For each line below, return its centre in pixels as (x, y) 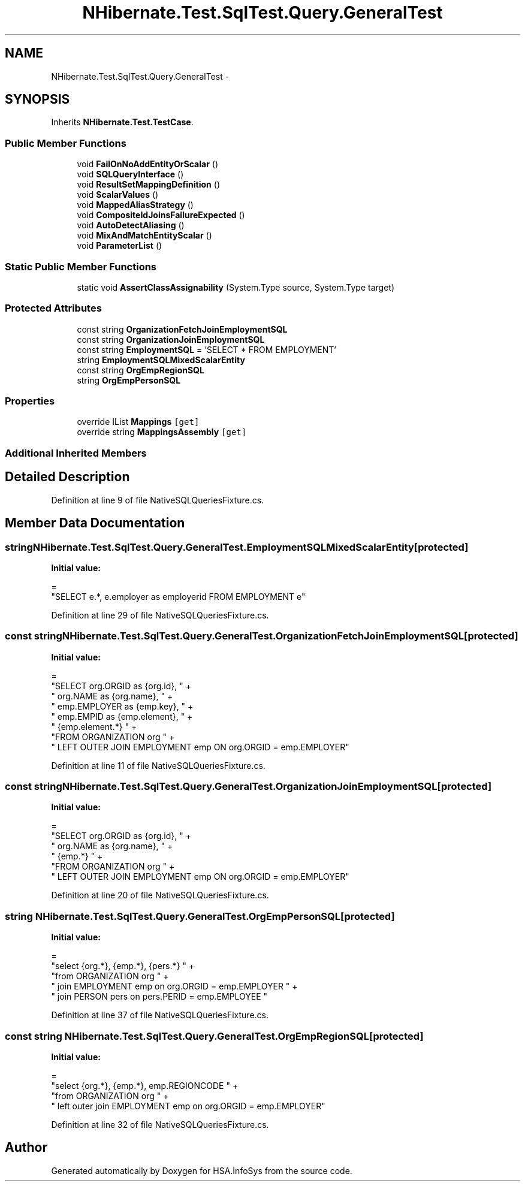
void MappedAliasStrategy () (135, 205)
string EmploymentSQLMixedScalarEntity (161, 360)
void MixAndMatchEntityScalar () (144, 236)
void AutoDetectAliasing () (131, 225)
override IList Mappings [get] (138, 422)
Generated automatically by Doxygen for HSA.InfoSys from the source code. (202, 1170)
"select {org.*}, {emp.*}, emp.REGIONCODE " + (145, 1085)
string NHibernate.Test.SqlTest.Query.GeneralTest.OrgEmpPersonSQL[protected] (200, 916)
